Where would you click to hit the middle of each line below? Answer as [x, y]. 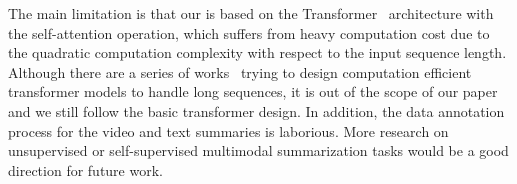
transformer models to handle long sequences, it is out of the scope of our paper [253, 91]
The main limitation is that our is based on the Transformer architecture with [251, 13]
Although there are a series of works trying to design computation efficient [240, 71]
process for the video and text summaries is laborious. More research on [228, 130]
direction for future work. [85, 169]
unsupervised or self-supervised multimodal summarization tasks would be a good [258, 150]
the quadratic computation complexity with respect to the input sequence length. [257, 52]
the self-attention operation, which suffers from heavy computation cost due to [249, 32]
